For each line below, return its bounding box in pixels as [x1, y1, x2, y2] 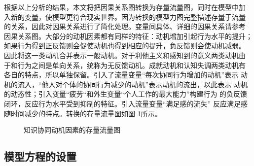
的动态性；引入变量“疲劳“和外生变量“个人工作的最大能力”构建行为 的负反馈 [4, 89, 248, 99]
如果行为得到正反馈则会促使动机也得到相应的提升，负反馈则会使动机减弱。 [4, 40, 246, 51]
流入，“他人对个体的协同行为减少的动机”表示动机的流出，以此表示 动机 [17, 79, 248, 89]
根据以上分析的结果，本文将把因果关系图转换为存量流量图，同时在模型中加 [4, 2, 246, 12]
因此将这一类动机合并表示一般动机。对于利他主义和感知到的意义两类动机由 [4, 50, 246, 60]
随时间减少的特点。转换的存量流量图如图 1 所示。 [4, 108, 162, 118]
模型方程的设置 [4, 149, 76, 164]
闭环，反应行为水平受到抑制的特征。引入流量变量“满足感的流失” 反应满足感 [4, 98, 248, 108]
